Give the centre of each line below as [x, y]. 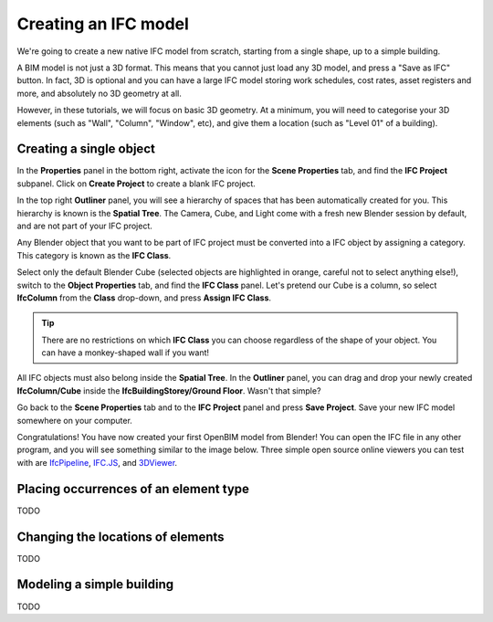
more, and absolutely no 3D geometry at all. [100, 93]
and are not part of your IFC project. [84, 226]
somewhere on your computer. [74, 420]
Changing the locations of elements [121, 537]
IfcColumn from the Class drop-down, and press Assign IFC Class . [144, 298]
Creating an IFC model [103, 24]
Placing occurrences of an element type [133, 489]
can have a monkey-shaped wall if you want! [126, 353]
